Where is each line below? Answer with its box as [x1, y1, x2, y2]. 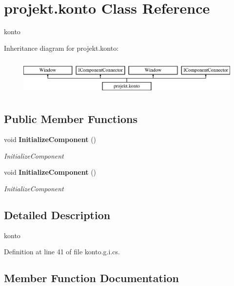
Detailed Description [4, 207, 111, 222]
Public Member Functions [4, 111, 137, 126]
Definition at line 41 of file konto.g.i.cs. [4, 246, 120, 257]
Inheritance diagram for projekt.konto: [4, 42, 119, 53]
